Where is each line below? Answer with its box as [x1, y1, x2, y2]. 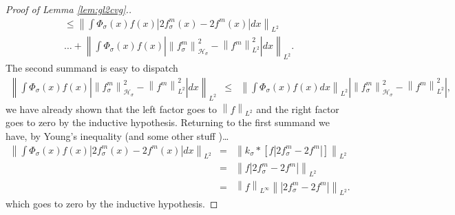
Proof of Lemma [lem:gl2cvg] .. [6, 2, 132, 16]
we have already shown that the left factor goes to [6, 101, 218, 116]
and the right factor [256, 101, 339, 116]
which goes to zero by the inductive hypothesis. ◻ [6, 196, 218, 211]
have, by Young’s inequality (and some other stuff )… [6, 129, 229, 143]
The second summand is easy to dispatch [6, 61, 178, 75]
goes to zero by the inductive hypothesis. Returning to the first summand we [6, 115, 330, 130]
